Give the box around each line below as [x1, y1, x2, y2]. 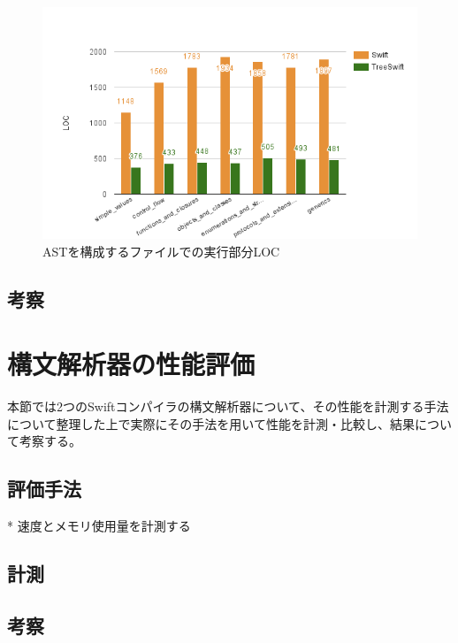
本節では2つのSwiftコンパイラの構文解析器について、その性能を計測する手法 [7, 397, 449, 416]
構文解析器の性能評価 [7, 346, 256, 382]
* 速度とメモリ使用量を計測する [7, 517, 191, 535]
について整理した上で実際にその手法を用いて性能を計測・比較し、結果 [7, 414, 415, 432]
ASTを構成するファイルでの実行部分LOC [42, 241, 280, 260]
